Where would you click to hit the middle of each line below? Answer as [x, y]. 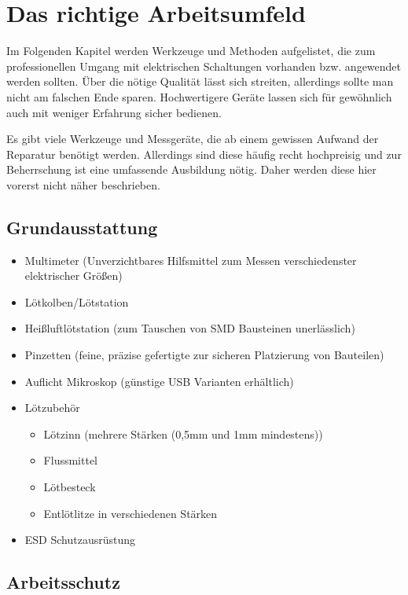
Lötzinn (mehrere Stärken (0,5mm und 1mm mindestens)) [183, 433]
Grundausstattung [82, 227]
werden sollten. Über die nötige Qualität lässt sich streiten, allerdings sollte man [200, 81]
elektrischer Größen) [74, 275]
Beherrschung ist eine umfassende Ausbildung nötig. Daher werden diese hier [191, 169]
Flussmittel [70, 460]
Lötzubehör [52, 408]
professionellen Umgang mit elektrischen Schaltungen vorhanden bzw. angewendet [204, 66]
